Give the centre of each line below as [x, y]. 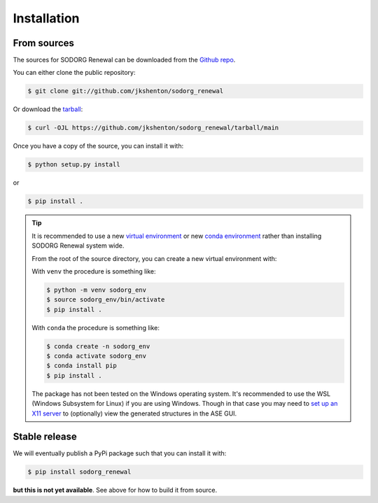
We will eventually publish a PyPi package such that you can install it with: [120, 453]
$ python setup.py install [74, 165]
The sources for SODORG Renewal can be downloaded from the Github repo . [124, 60]
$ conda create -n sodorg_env [98, 346]
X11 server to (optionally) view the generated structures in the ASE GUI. [134, 413]
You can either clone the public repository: [74, 73]
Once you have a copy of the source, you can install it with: [98, 146]
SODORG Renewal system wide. [78, 246]
